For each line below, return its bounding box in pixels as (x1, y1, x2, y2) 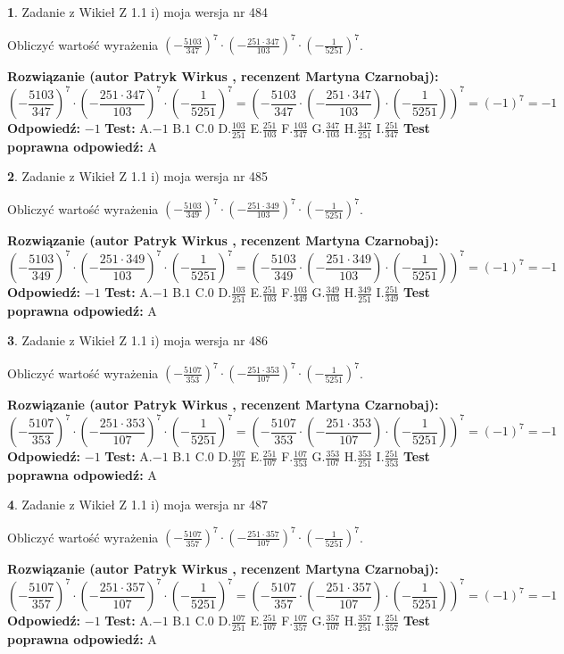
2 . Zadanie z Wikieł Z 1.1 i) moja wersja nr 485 (7, 167, 269, 186)
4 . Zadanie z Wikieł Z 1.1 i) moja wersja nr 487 (7, 495, 269, 514)
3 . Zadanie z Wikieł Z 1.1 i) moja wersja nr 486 (7, 331, 269, 350)
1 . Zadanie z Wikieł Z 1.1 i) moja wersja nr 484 (7, 3, 269, 21)
